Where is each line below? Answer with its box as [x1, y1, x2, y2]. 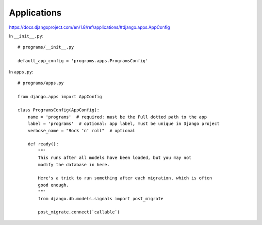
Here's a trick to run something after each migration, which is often [38, 175, 212, 181]
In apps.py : [9, 69, 33, 75]
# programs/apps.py [17, 80, 64, 86]
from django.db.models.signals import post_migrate [38, 196, 164, 201]
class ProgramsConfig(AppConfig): [17, 107, 99, 113]
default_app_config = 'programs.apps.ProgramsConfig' [17, 58, 148, 64]
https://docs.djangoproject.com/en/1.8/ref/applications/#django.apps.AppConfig [9, 24, 170, 30]
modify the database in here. [38, 162, 110, 167]
